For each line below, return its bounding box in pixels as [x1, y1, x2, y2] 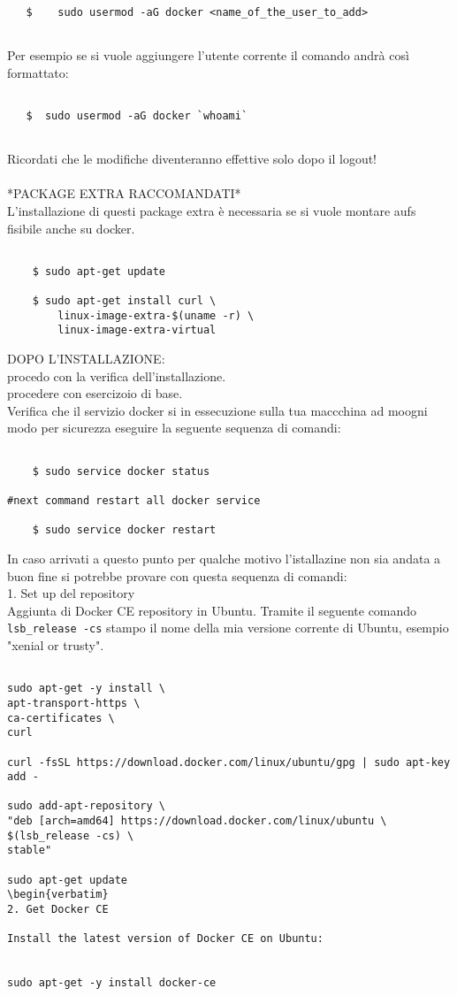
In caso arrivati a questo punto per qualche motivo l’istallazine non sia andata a [7, 548, 441, 567]
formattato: [7, 63, 69, 81]
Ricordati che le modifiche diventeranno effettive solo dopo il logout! [7, 149, 377, 168]
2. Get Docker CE [7, 903, 109, 916]
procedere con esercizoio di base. [7, 384, 183, 402]
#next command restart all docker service [7, 494, 261, 507]
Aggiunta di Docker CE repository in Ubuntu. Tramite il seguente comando [7, 601, 417, 619]
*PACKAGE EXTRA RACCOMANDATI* [7, 184, 241, 203]
